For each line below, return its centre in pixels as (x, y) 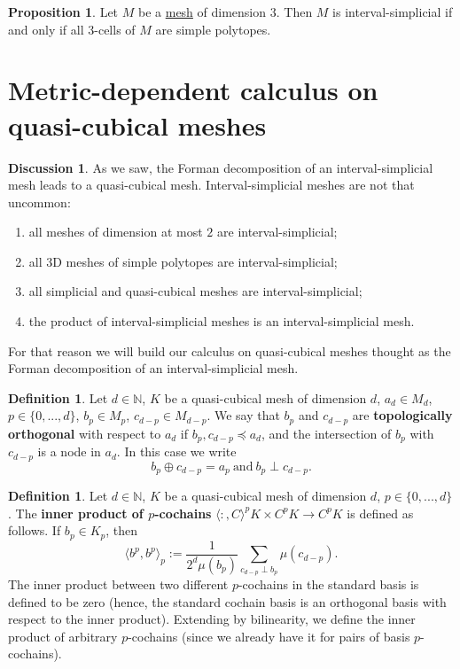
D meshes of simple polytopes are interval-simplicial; (195, 261)
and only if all (46, 29)
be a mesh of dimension (202, 12)
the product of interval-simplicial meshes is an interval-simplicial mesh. (222, 321)
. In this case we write (176, 451)
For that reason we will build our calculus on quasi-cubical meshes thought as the (230, 350)
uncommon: (39, 202)
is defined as (380, 513)
